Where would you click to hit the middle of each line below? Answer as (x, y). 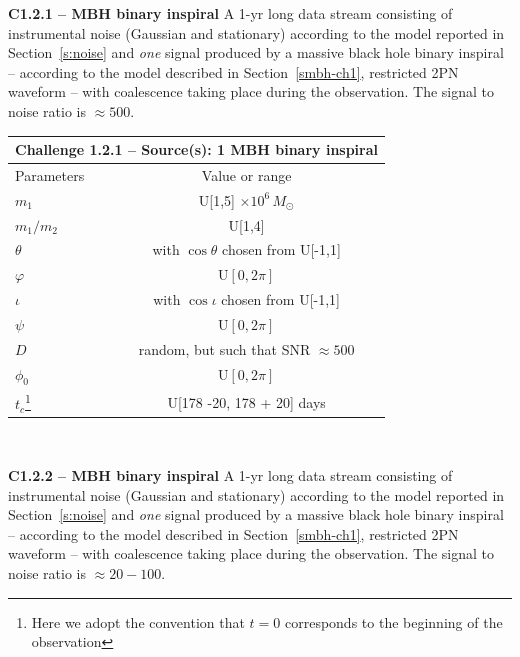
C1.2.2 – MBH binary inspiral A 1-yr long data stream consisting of (230, 475)
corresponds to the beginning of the (393, 621)
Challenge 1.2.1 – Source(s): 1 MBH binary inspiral (197, 149)
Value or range (246, 174)
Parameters (50, 174)
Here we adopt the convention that (138, 621)
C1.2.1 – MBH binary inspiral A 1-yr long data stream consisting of (230, 13)
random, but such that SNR (224, 348)
